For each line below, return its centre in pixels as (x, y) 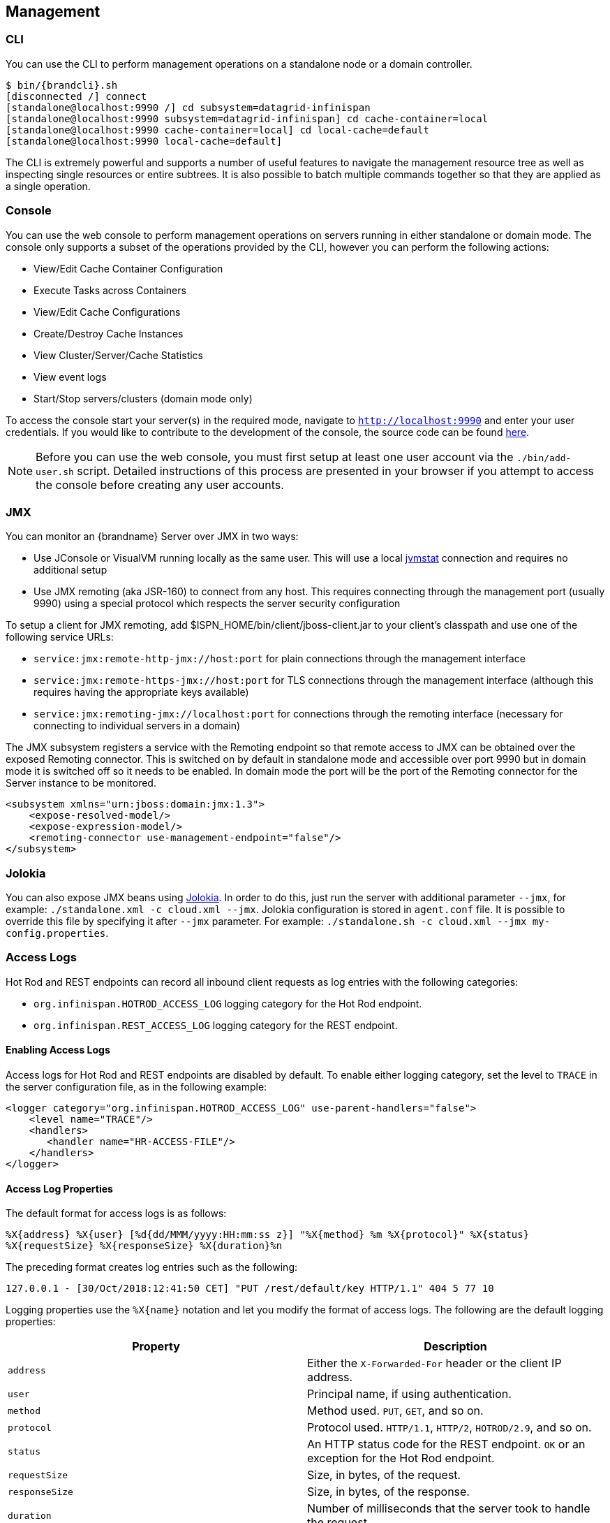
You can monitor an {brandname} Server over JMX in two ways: (152, 537)
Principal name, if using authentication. (409, 1394)
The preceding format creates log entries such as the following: (151, 1267)
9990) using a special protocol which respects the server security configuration (217, 604)
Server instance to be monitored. (81, 783)
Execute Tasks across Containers (110, 290)
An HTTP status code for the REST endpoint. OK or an (446, 1444)
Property (156, 1347)
